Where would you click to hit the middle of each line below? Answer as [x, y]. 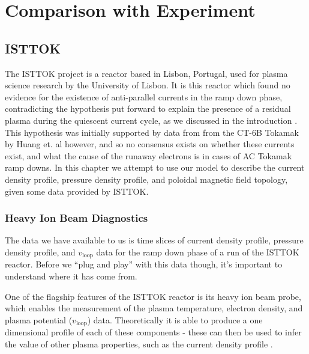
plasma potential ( [39, 319]
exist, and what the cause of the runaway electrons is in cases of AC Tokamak [148, 155]
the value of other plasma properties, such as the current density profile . [139, 343]
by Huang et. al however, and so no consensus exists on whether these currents [150, 144]
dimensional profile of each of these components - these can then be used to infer [153, 332]
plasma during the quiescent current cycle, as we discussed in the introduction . [151, 120]
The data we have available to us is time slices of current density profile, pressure [154, 240]
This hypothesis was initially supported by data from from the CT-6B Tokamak [152, 132]
